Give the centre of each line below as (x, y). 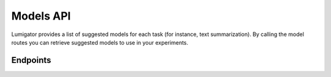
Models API (41, 16)
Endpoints (31, 60)
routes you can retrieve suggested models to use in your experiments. (100, 42)
